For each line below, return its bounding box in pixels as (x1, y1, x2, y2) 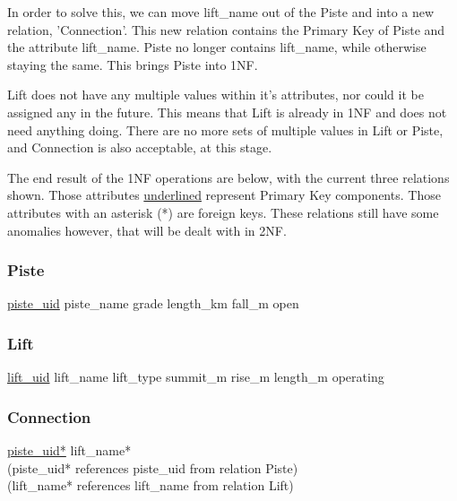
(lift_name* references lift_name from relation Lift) (7, 476, 294, 495)
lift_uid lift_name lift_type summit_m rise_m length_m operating (7, 367, 384, 386)
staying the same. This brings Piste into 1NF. (7, 55, 258, 73)
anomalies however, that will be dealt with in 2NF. (7, 220, 287, 239)
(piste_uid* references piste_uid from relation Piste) (7, 458, 298, 477)
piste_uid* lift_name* (7, 440, 132, 459)
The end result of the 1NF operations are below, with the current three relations (7, 168, 450, 186)
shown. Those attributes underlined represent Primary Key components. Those (7, 186, 441, 204)
